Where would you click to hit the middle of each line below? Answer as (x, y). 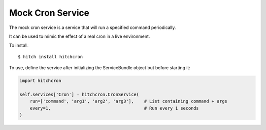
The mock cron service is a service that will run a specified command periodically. (93, 27)
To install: (19, 45)
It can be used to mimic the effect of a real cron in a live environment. (80, 36)
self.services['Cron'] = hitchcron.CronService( (79, 94)
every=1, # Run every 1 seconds (114, 108)
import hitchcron (40, 81)
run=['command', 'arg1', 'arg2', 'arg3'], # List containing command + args (129, 101)
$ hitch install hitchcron (50, 57)
